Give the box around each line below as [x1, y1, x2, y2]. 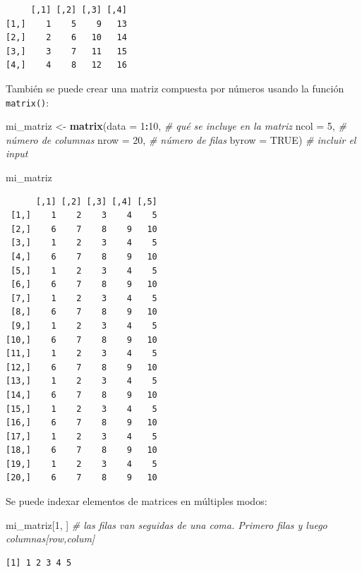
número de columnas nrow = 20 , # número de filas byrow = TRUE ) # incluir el [6, 132, 356, 147]
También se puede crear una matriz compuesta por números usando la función [6, 80, 344, 95]
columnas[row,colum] [6, 531, 95, 546]
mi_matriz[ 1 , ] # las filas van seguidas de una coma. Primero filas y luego [6, 517, 327, 532]
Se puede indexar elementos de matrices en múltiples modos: [6, 494, 267, 509]
